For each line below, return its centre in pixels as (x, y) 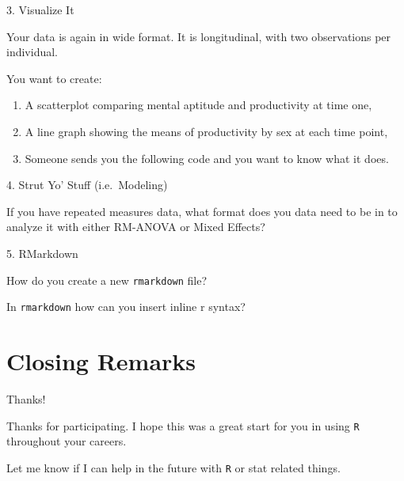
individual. (32, 52)
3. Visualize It (40, 9)
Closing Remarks (101, 361)
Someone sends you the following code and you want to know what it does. (207, 158)
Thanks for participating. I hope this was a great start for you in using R (183, 425)
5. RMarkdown (42, 253)
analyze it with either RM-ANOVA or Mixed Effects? (136, 227)
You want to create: (54, 78)
